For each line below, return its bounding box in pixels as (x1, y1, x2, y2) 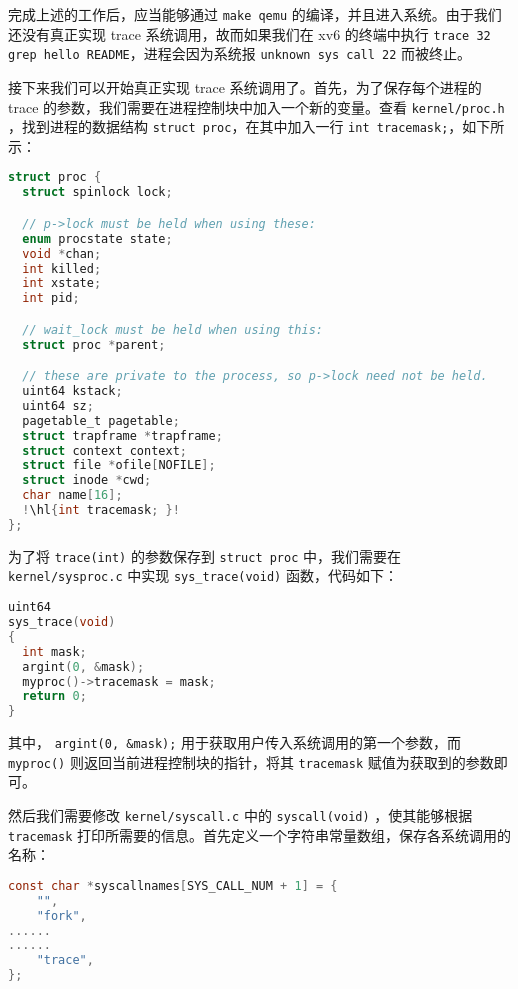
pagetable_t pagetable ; (22, 413, 180, 428)
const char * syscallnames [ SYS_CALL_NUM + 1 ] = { (8, 878, 338, 893)
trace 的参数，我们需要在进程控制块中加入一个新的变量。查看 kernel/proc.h (8, 96, 505, 117)
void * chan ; (22, 246, 102, 261)
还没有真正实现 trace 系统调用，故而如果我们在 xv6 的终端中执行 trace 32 (8, 23, 491, 44)
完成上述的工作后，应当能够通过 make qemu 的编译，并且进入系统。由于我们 (8, 4, 502, 24)
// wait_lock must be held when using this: (22, 322, 323, 337)
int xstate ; (22, 276, 102, 291)
